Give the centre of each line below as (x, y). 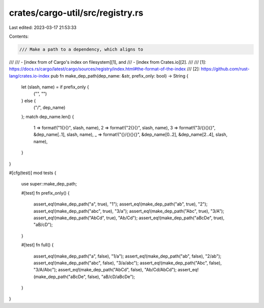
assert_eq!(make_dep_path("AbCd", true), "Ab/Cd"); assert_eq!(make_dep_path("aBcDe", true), (129, 218)
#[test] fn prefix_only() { (45, 193)
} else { (29, 101)
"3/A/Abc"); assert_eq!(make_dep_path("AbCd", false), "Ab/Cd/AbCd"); (105, 270)
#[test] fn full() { (37, 245)
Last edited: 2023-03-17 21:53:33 (43, 27)
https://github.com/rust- (225, 69)
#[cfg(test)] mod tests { (33, 173)
